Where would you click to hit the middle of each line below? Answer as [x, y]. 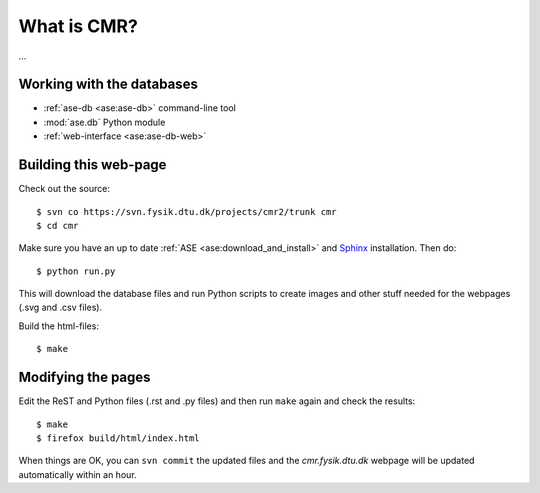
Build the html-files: [59, 326]
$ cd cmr [57, 225]
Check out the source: [64, 189]
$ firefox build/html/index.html [118, 438]
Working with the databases [108, 84]
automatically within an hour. [77, 474]
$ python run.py [76, 271]
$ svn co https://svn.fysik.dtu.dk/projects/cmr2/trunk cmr [186, 211]
